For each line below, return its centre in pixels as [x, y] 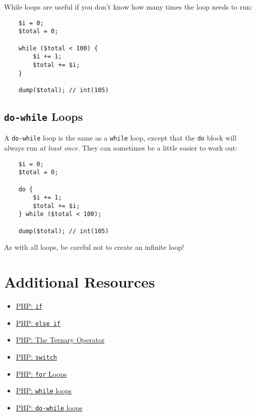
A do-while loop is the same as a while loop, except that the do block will [120, 138]
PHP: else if [38, 323]
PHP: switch [36, 357]
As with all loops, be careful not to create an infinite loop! [94, 247]
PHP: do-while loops [49, 408]
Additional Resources [80, 282]
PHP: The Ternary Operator [60, 340]
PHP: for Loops [41, 373]
